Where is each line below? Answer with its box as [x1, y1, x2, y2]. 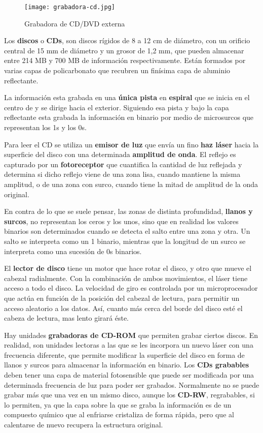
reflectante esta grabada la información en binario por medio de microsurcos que [4, 112, 254, 122]
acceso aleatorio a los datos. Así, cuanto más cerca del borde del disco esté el [4, 302, 243, 313]
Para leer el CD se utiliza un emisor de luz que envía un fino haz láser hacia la [4, 139, 259, 149]
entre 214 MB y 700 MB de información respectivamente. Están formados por [4, 55, 246, 66]
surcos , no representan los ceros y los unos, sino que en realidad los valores [4, 215, 239, 226]
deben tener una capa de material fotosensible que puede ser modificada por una [4, 369, 254, 380]
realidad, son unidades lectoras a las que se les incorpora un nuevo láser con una [4, 339, 253, 350]
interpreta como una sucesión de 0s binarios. [4, 245, 142, 256]
